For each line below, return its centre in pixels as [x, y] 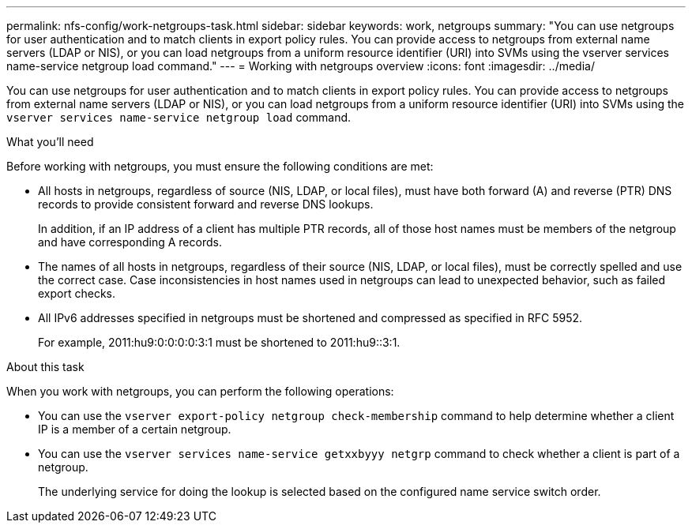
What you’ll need [50, 142]
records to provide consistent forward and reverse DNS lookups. [206, 204]
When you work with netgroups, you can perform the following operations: [200, 391]
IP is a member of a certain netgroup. [135, 429]
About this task [45, 367]
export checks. [77, 293]
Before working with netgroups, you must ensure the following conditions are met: [220, 166]
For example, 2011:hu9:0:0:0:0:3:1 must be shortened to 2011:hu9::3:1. [219, 342]
